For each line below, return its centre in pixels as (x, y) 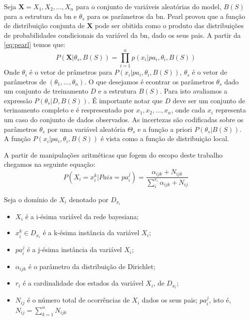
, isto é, (220, 300)
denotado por (89, 199)
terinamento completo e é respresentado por (69, 110)
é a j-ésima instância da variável (74, 249)
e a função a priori (165, 129)
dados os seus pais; (170, 300)
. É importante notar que (125, 100)
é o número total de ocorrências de (78, 300)
